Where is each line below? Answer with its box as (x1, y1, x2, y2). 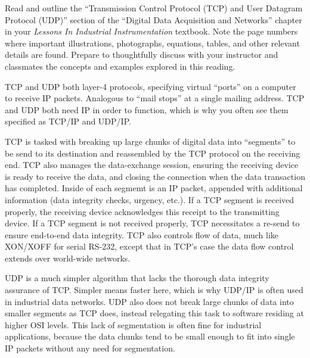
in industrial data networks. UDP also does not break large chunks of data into (5, 295, 294, 307)
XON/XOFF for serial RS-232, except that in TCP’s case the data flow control (5, 240, 294, 253)
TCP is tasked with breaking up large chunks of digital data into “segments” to (5, 135, 296, 147)
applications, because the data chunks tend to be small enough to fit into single (5, 330, 295, 343)
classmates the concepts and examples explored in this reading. (5, 60, 235, 72)
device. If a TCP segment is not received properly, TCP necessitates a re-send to (5, 217, 300, 229)
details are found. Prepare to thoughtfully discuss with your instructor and (5, 48, 278, 61)
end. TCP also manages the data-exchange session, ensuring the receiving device (5, 158, 299, 171)
